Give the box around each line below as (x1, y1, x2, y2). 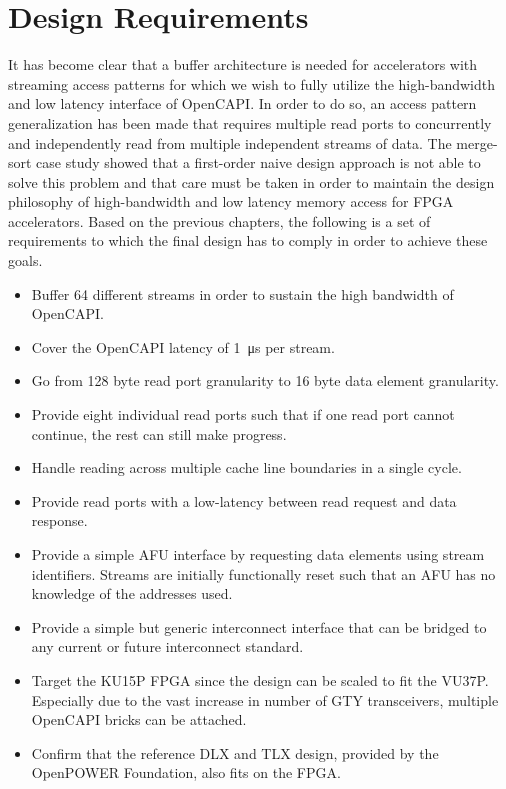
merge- (456, 132, 498, 153)
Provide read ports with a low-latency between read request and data (31, 490, 457, 511)
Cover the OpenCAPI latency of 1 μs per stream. (31, 336, 335, 357)
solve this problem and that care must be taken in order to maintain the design (8, 171, 495, 192)
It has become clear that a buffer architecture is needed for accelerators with (8, 54, 478, 75)
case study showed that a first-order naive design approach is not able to (36, 152, 481, 173)
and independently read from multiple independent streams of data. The (8, 132, 452, 153)
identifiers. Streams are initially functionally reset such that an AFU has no (31, 563, 496, 584)
